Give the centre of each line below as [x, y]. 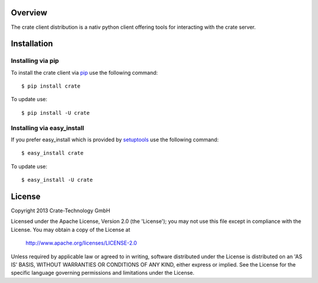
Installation [32, 44]
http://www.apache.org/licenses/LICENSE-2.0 [81, 243]
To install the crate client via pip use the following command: [85, 72]
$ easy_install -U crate [57, 180]
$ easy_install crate [52, 153]
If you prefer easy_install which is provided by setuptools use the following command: [115, 139]
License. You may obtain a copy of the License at [71, 229]
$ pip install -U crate [56, 113]
